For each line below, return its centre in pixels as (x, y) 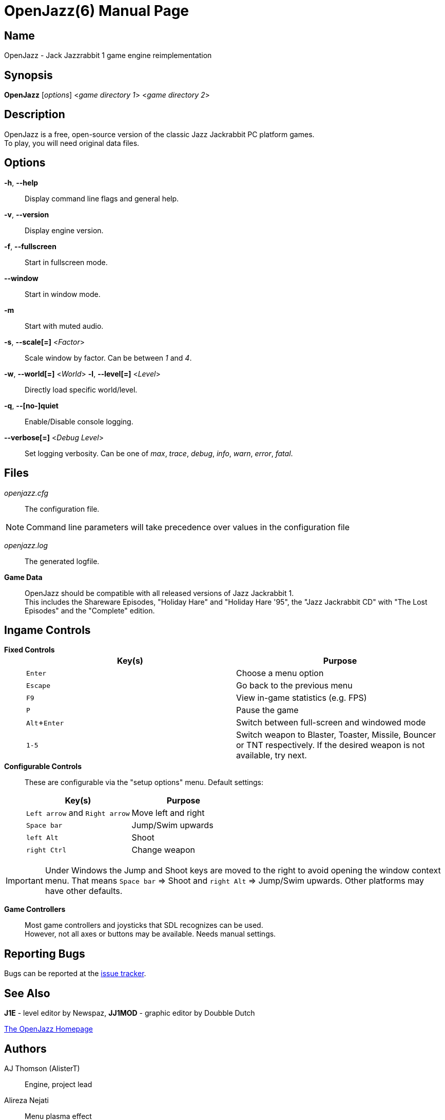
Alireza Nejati (26, 1100)
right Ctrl (46, 850)
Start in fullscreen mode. (66, 262)
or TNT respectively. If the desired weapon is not (331, 745)
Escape (38, 685)
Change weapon (163, 850)
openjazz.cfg (26, 493)
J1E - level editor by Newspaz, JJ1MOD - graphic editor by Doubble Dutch (130, 1013)
